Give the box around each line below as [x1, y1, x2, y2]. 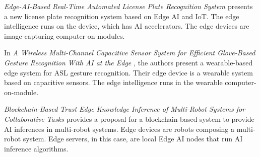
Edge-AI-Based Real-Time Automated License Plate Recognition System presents [4, 1, 253, 11]
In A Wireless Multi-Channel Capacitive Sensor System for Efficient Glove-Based [4, 47, 255, 58]
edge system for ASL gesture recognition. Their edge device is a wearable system [4, 67, 253, 77]
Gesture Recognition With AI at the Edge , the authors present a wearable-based [4, 57, 253, 67]
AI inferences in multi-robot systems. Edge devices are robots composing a [4, 123, 235, 134]
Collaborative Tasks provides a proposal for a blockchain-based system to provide [4, 113, 254, 124]
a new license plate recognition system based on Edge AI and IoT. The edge [4, 11, 239, 21]
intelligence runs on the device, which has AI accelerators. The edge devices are [4, 21, 249, 31]
